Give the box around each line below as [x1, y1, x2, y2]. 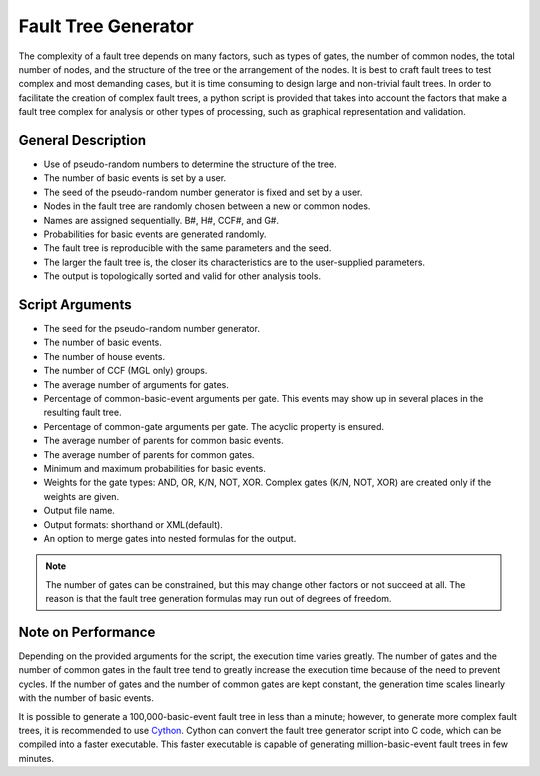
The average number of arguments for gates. [43, 378, 229, 390]
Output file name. [43, 505, 115, 517]
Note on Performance [18, 623, 156, 640]
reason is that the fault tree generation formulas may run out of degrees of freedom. [45, 593, 392, 605]
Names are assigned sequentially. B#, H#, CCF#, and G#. [43, 214, 280, 226]
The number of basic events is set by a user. [43, 172, 227, 184]
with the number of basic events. [18, 692, 154, 704]
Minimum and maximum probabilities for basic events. [43, 462, 267, 474]
